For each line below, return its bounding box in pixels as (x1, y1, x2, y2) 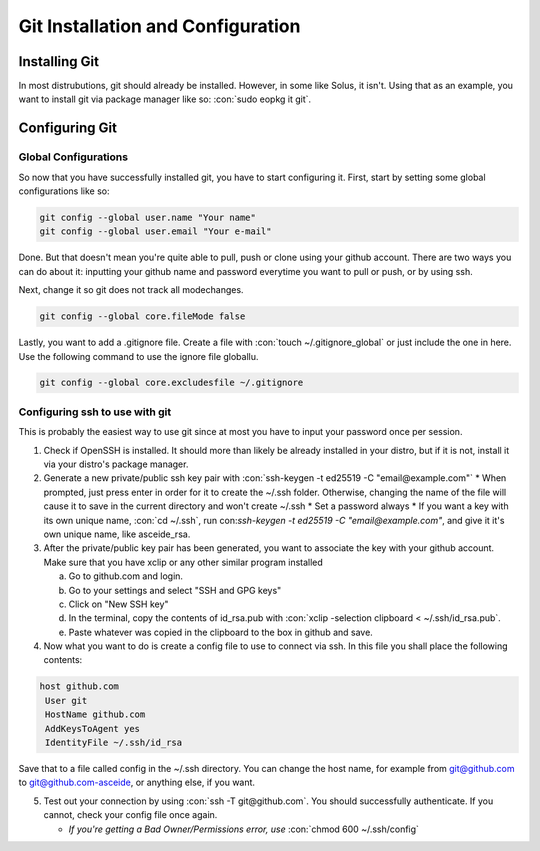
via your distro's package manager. (43, 458, 189, 470)
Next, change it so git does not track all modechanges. (18, 284, 244, 296)
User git (45, 695, 88, 706)
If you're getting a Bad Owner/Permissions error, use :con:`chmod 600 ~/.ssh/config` (68, 823, 420, 835)
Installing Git (18, 53, 100, 70)
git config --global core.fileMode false (39, 311, 246, 322)
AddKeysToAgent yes (45, 723, 140, 734)
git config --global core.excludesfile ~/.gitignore (39, 377, 304, 389)
